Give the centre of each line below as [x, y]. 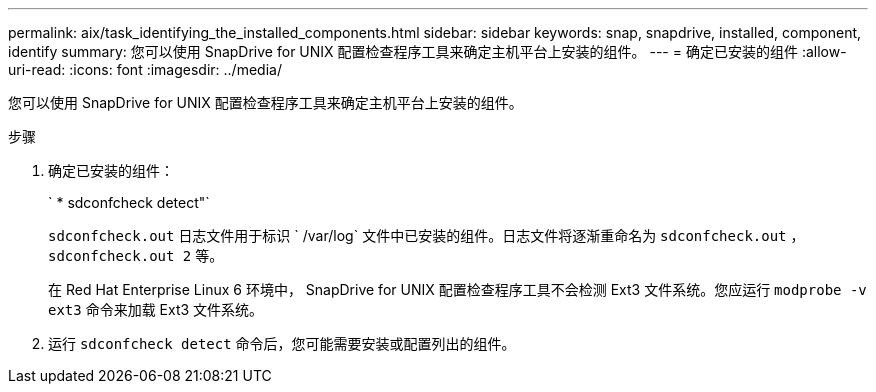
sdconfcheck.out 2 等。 [136, 255]
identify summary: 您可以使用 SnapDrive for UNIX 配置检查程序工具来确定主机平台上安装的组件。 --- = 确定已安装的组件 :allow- [427, 51]
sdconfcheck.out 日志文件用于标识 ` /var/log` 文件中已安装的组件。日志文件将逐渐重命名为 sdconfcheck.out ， [426, 235]
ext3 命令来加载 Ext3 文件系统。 [156, 309]
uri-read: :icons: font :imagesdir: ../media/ [145, 69]
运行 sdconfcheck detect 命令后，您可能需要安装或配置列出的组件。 [282, 343]
